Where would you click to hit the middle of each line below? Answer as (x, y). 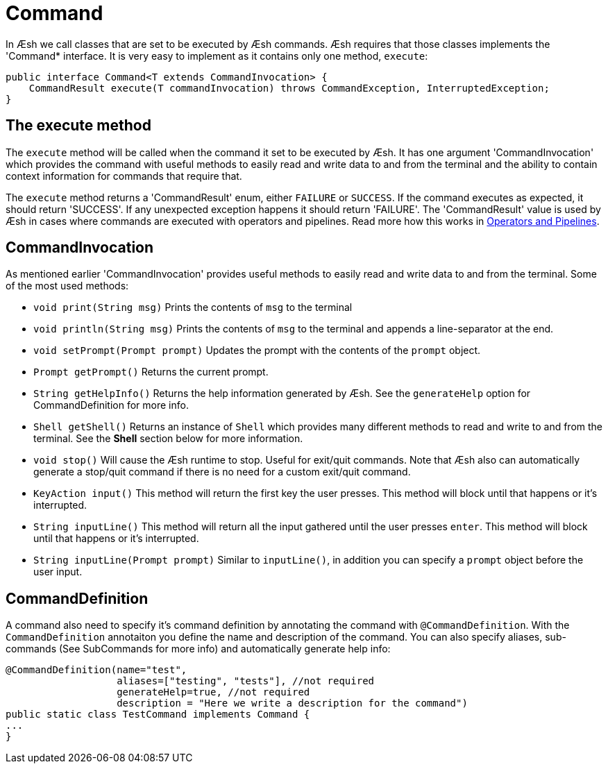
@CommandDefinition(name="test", (96, 670)
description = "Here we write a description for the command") (292, 703)
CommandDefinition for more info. (111, 405)
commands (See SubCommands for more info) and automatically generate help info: (198, 649)
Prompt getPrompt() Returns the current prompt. (151, 372)
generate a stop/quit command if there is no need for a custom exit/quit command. (222, 472)
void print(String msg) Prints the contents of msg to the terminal (193, 307)
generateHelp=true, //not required (213, 692)
